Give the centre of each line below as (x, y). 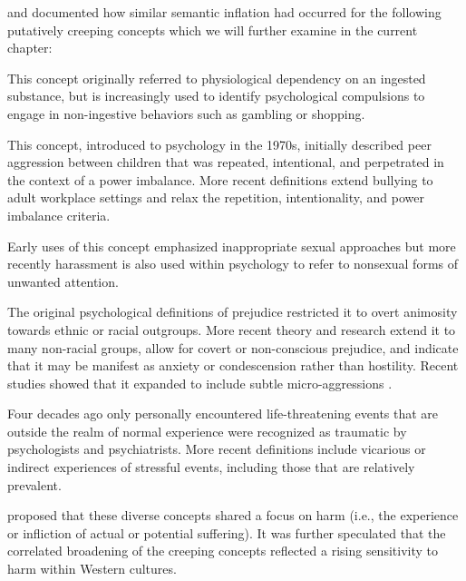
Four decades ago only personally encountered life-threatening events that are (223, 414)
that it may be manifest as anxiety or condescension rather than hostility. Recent (233, 365)
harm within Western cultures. (92, 569)
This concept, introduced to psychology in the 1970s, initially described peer (219, 144)
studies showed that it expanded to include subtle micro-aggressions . (200, 383)
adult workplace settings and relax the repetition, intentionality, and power (216, 197)
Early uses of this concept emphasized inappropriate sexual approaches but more (232, 246)
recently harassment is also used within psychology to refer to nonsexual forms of (233, 264)
